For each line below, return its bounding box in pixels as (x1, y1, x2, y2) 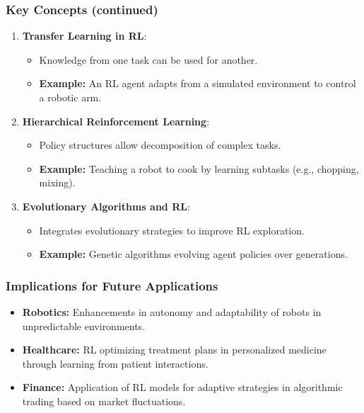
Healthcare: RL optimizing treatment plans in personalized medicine (22, 342, 327, 357)
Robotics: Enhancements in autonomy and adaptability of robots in (22, 304, 322, 319)
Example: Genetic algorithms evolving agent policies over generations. (39, 247, 348, 261)
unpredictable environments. (22, 318, 146, 333)
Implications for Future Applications (6, 276, 218, 294)
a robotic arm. (39, 90, 102, 104)
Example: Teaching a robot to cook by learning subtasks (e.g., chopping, (39, 161, 359, 176)
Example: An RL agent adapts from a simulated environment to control (39, 76, 356, 91)
